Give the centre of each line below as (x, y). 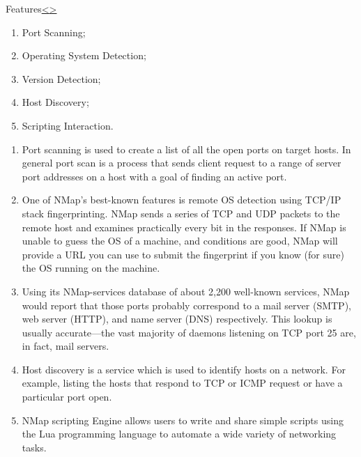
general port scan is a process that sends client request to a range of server (182, 163)
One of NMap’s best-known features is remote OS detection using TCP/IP (182, 200)
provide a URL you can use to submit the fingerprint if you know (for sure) (183, 254)
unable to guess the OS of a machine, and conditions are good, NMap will (180, 241)
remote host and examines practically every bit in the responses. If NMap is (184, 227)
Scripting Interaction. (68, 125)
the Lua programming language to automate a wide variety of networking (179, 434)
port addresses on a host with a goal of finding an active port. (154, 176)
